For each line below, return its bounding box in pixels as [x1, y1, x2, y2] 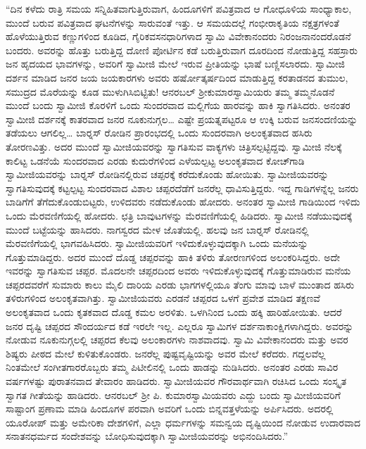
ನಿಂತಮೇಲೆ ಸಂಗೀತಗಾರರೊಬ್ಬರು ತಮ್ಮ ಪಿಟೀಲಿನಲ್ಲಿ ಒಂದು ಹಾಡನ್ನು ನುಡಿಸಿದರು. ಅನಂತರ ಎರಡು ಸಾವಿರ [6, 360, 339, 374]
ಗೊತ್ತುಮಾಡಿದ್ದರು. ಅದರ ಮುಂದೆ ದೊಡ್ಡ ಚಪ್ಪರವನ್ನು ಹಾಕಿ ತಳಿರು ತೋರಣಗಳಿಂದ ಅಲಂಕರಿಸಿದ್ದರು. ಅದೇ [6, 249, 341, 264]
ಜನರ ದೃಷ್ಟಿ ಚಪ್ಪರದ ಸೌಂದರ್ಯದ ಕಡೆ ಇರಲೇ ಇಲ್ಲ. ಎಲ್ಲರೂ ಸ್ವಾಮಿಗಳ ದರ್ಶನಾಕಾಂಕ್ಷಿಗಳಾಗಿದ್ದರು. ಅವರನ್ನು [6, 318, 354, 333]
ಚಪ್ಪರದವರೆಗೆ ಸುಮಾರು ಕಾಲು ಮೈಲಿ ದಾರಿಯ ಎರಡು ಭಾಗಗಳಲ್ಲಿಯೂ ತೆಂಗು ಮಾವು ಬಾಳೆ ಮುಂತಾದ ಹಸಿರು [6, 277, 355, 291]
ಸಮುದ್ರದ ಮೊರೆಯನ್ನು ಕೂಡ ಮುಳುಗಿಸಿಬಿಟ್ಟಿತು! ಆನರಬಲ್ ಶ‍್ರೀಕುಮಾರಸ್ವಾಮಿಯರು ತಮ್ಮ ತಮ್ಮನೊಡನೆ [6, 84, 335, 99]
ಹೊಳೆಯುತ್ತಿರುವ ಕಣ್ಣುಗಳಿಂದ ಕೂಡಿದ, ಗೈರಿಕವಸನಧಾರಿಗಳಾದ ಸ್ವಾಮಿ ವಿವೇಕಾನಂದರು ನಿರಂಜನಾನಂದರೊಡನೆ [6, 29, 351, 44]
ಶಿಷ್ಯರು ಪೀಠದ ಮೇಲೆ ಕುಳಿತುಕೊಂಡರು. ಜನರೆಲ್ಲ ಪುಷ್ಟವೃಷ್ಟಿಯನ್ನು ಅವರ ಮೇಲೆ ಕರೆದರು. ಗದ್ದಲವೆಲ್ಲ [6, 346, 326, 360]
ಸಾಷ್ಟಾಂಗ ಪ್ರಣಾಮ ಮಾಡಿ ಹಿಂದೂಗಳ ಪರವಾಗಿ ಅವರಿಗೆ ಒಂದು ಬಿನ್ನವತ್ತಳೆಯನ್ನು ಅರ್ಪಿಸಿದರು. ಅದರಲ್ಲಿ [6, 401, 334, 416]
